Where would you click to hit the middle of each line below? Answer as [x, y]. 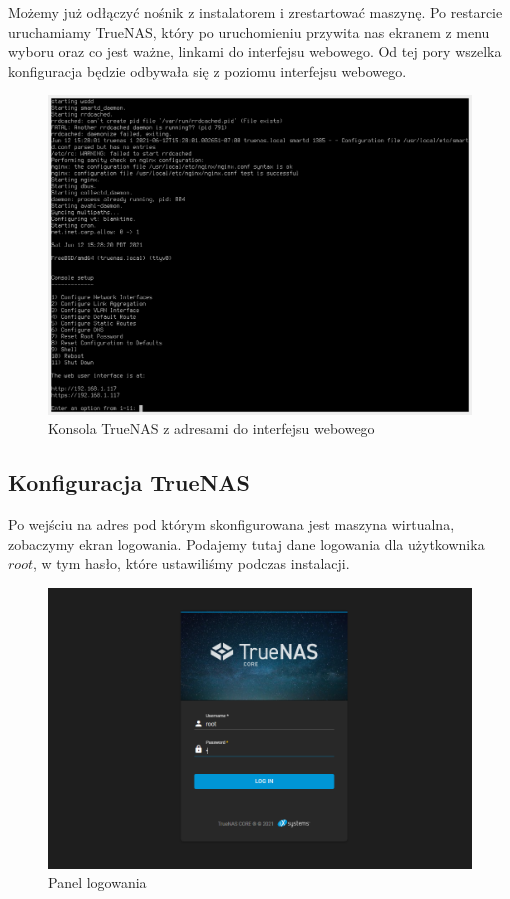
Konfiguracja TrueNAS [129, 482]
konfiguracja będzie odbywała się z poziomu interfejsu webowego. [207, 70]
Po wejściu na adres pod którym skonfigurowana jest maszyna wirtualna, [231, 524]
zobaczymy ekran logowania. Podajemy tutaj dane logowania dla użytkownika [246, 543]
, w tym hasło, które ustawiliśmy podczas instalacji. [191, 563]
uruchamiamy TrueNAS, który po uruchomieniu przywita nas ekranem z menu [249, 31]
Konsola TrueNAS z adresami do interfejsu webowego [211, 428]
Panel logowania [97, 882]
